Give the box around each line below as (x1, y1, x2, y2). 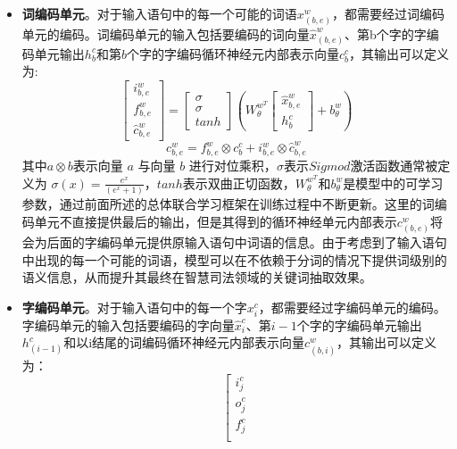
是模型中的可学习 (343, 173, 444, 192)
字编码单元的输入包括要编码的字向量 (21, 315, 235, 334)
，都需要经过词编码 (331, 4, 445, 22)
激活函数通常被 (350, 156, 438, 175)
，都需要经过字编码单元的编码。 (258, 297, 446, 316)
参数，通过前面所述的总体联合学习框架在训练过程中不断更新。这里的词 (21, 195, 435, 213)
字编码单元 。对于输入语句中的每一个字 (21, 297, 247, 316)
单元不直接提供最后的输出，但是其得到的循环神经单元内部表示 (34, 212, 397, 230)
